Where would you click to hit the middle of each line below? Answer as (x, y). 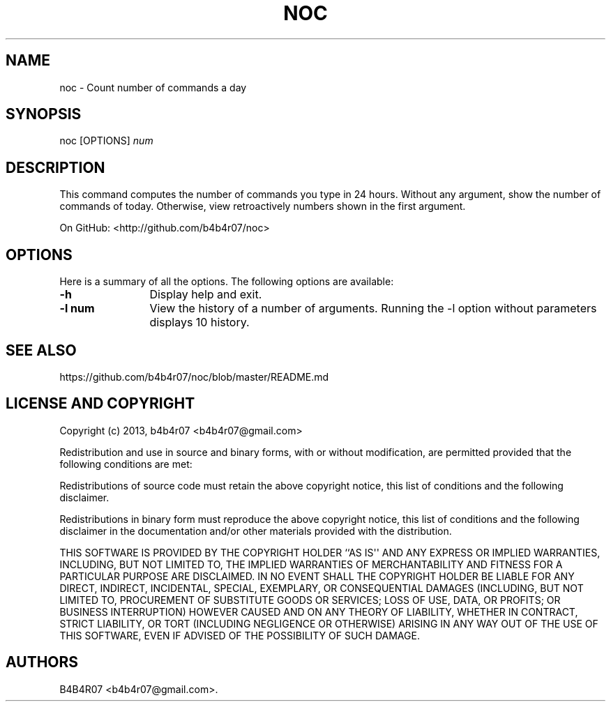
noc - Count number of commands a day (153, 87)
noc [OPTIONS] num (106, 141)
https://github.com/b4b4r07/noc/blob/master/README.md (194, 377)
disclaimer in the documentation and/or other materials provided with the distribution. (256, 531)
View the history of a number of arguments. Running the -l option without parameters (373, 309)
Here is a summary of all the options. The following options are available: (227, 282)
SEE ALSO (41, 350)
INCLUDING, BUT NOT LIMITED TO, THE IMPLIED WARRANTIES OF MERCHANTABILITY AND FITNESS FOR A (311, 564)
